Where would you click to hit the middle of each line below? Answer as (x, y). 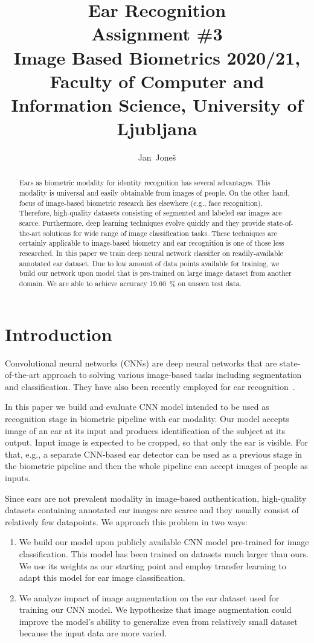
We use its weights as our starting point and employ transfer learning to (152, 565)
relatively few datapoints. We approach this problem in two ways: (126, 521)
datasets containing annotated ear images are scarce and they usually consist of (152, 510)
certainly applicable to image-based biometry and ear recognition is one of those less (152, 243)
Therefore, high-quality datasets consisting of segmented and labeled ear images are (150, 213)
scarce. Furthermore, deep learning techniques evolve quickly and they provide (142, 223)
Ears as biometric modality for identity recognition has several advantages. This (145, 183)
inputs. (18, 477)
